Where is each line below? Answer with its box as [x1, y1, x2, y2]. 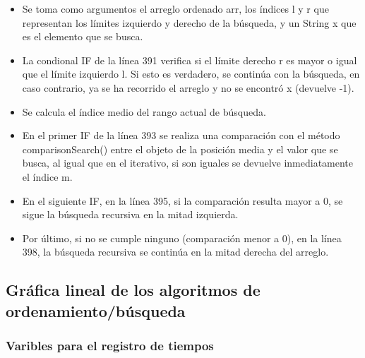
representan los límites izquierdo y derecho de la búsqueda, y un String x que [22, 15, 357, 30]
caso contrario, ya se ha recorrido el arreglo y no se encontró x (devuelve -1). [22, 80, 354, 95]
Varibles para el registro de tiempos [6, 337, 214, 354]
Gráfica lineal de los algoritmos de [6, 279, 261, 301]
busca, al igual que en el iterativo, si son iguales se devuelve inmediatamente [22, 155, 354, 170]
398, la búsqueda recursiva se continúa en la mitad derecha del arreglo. [22, 244, 329, 259]
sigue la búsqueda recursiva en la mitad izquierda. [22, 207, 239, 222]
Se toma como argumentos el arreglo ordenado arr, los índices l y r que [22, 1, 329, 16]
